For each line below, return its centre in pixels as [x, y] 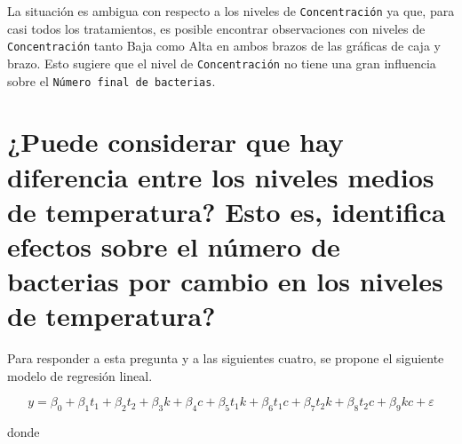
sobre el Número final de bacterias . [112, 80]
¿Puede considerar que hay [175, 142]
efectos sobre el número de [174, 246]
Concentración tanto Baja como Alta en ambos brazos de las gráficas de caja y [224, 46]
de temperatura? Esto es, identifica [227, 211]
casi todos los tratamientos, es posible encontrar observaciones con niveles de [216, 28]
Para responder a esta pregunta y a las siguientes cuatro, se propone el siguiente [226, 358]
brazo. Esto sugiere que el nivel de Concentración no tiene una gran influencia [222, 63]
